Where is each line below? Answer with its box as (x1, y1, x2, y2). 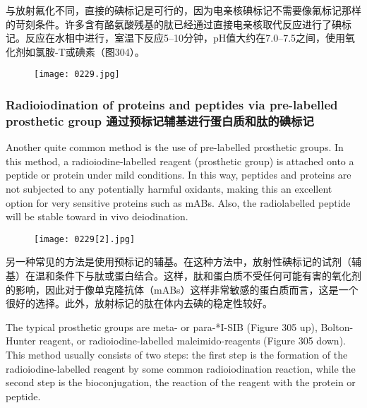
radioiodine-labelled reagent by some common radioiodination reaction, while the (6, 361, 356, 376)
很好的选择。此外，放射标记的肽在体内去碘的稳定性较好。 (6, 296, 272, 311)
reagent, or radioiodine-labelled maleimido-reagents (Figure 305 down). (39, 333, 346, 348)
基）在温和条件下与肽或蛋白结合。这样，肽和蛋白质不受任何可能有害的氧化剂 (6, 268, 361, 282)
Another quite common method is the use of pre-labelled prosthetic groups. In (6, 140, 344, 155)
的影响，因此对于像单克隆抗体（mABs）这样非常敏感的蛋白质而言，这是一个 (6, 282, 359, 296)
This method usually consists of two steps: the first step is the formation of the (6, 347, 348, 361)
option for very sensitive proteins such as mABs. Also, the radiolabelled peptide (6, 195, 351, 210)
